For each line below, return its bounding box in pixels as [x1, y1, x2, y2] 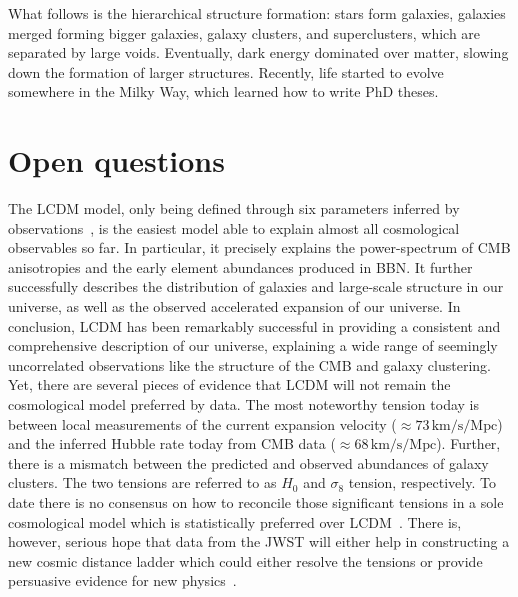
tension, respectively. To [348, 472, 496, 493]
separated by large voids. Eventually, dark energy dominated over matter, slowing [8, 42, 509, 63]
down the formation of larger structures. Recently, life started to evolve [8, 61, 444, 82]
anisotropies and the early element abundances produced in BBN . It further [8, 256, 473, 277]
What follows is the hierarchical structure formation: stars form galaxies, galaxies [8, 3, 506, 23]
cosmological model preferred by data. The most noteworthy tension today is [8, 394, 480, 415]
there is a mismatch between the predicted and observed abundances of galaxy [8, 452, 489, 473]
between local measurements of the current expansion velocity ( [8, 413, 397, 434]
